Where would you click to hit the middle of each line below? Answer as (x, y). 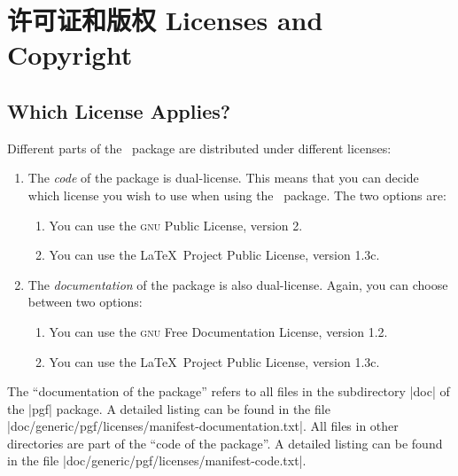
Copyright (70, 55)
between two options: (85, 302)
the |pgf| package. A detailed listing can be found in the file (169, 408)
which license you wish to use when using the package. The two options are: (237, 195)
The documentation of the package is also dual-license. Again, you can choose (238, 284)
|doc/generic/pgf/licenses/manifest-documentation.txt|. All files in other (203, 426)
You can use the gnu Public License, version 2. (176, 225)
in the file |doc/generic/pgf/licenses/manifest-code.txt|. (157, 460)
